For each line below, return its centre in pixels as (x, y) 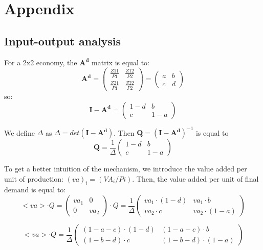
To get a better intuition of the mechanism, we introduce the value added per (126, 169)
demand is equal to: (35, 190)
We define (19, 132)
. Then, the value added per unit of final (195, 178)
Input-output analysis (63, 41)
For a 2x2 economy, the (41, 62)
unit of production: (34, 178)
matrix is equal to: (121, 62)
